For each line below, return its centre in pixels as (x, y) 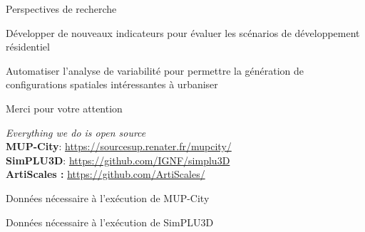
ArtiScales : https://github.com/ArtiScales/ (106, 174)
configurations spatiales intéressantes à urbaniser (112, 84)
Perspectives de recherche (61, 9)
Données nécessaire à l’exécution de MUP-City (108, 197)
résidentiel (28, 47)
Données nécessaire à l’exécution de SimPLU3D (110, 222)
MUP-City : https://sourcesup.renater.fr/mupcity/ (119, 146)
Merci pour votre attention (64, 108)
